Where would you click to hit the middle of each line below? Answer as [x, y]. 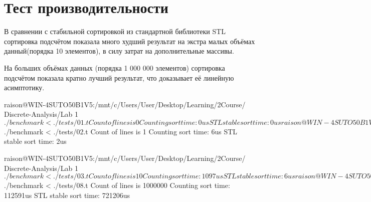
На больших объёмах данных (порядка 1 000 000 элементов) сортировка [115, 67]
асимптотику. [24, 87]
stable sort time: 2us [35, 141]
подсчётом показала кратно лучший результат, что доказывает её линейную [119, 77]
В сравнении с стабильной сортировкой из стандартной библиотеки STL [115, 31]
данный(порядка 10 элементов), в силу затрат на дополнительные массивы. [119, 51]
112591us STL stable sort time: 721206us [67, 195]
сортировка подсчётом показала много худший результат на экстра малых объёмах [130, 41]
